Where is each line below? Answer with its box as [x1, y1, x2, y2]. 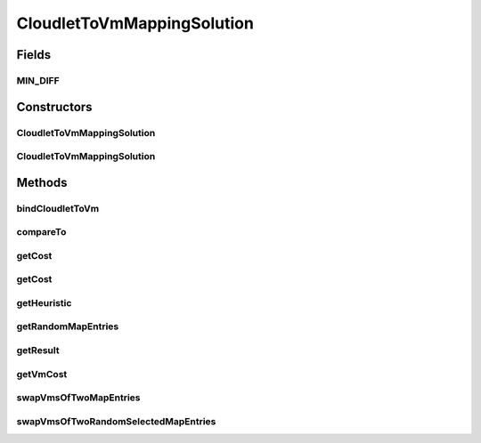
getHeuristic [16, 296, 72, 309]
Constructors [16, 99, 93, 115]
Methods [16, 174, 68, 190]
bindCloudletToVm [16, 202, 100, 214]
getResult [16, 344, 60, 357]
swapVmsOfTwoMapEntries [16, 391, 141, 404]
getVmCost [16, 367, 68, 380]
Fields [16, 47, 52, 62]
